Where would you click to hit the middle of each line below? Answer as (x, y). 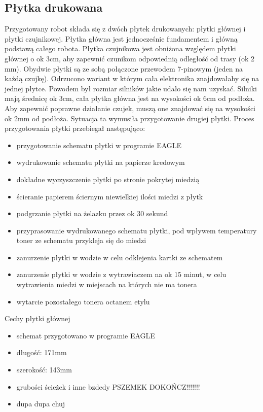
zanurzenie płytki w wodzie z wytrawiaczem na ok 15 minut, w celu (121, 274)
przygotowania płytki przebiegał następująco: (75, 128)
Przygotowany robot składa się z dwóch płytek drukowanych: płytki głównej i (125, 29)
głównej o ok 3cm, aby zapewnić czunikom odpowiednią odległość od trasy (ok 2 (129, 58)
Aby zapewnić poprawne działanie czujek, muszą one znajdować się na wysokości (130, 108)
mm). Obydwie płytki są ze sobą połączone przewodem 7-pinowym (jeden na (124, 68)
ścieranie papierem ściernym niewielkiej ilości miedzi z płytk (110, 196)
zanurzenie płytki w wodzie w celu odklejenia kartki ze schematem (120, 257)
